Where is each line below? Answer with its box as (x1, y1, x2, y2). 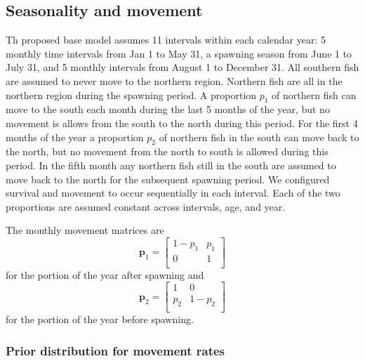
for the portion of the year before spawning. (6, 312, 194, 327)
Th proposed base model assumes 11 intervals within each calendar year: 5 (6, 32, 326, 47)
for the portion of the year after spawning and (6, 267, 204, 282)
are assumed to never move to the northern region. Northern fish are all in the (6, 73, 343, 88)
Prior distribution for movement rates (6, 341, 225, 359)
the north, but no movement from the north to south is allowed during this (6, 144, 328, 159)
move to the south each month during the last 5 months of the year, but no (6, 102, 330, 117)
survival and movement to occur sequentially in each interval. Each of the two (6, 185, 340, 200)
